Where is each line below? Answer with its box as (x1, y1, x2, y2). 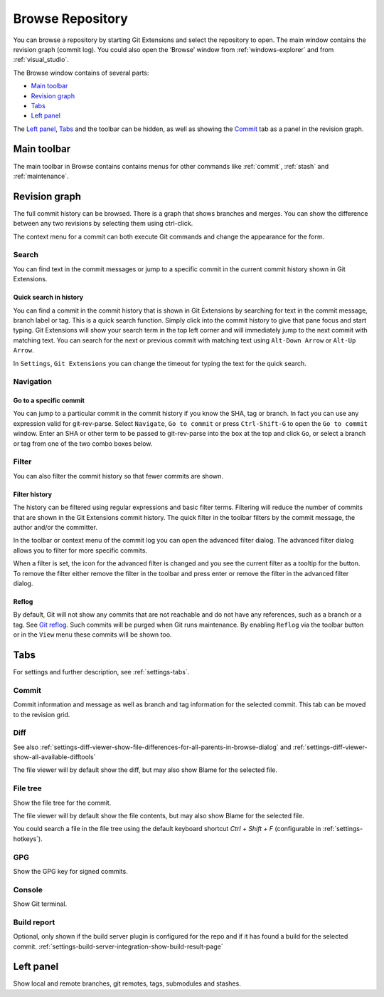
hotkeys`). (13, 834, 43, 843)
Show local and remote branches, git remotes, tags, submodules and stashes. (13, 979, 241, 988)
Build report (13, 917, 55, 927)
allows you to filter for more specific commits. (13, 546, 147, 555)
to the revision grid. (13, 710, 70, 719)
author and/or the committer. (13, 523, 97, 531)
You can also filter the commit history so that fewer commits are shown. (13, 471, 224, 480)
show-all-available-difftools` (13, 753, 96, 761)
